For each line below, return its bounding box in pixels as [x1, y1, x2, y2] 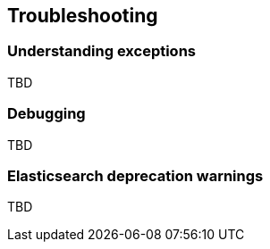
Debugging [7, 104, 86, 123]
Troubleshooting [7, 4, 158, 27]
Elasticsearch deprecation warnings [7, 166, 264, 185]
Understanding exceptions [7, 42, 197, 61]
